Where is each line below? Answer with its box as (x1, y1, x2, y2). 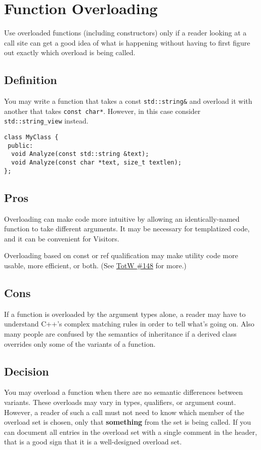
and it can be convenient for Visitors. (4, 233, 119, 243)
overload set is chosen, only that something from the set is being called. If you (4, 417, 251, 427)
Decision (4, 363, 49, 379)
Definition (4, 72, 57, 88)
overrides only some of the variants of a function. (4, 338, 156, 349)
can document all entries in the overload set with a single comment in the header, (4, 426, 257, 437)
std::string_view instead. (4, 115, 89, 126)
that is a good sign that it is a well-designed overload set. (4, 436, 182, 447)
